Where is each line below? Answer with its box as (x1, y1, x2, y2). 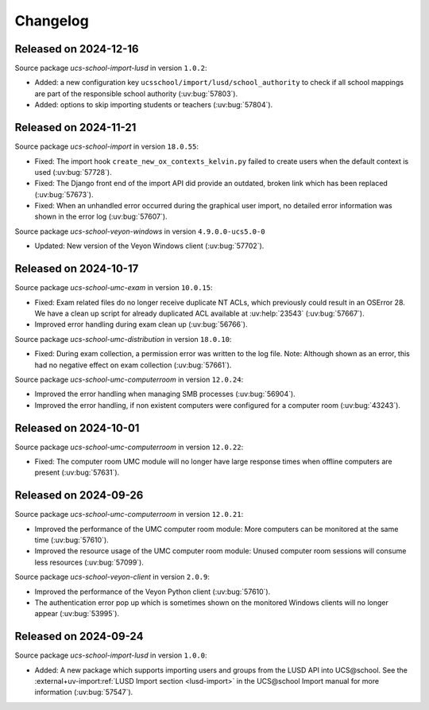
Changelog (14, 12, 89, 29)
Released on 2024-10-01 (14, 421, 140, 435)
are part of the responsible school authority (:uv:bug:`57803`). (34, 88, 238, 99)
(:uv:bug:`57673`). (34, 189, 94, 199)
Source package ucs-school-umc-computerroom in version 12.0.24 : (14, 374, 244, 384)
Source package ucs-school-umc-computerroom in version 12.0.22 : (14, 442, 244, 452)
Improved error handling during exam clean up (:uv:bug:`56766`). (34, 320, 248, 329)
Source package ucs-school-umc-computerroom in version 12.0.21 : (14, 510, 244, 519)
